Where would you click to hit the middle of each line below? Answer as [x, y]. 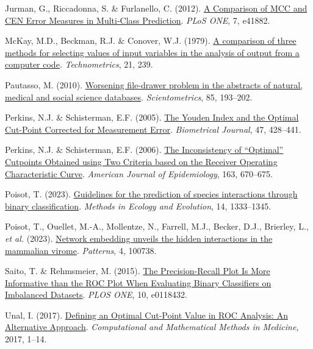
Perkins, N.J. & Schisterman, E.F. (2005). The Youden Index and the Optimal [152, 117]
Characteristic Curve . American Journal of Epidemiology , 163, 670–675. [139, 173]
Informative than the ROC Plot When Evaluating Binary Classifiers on [138, 282]
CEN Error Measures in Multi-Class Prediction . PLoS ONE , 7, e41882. [138, 20]
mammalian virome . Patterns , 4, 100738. [81, 250]
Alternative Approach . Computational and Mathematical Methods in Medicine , [152, 327]
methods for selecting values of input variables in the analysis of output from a [152, 52]
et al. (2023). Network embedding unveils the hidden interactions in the [139, 238]
